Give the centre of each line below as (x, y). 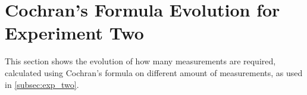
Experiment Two (74, 33)
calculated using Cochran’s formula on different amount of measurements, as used (154, 72)
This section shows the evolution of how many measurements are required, (140, 61)
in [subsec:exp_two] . (42, 84)
